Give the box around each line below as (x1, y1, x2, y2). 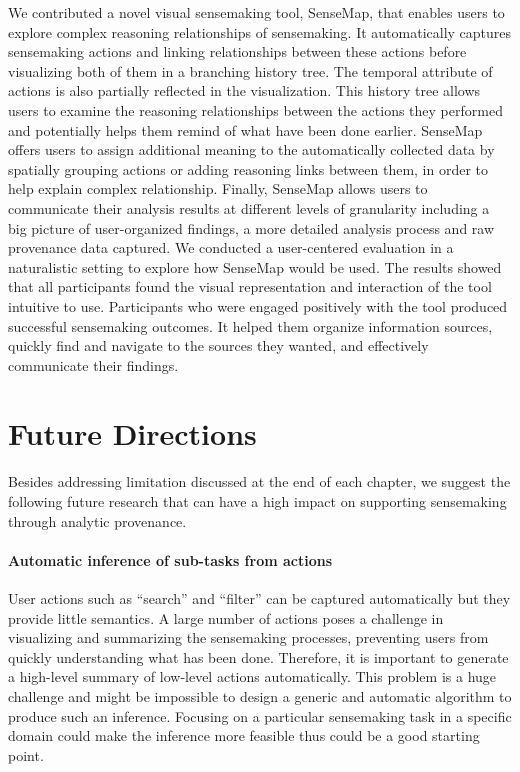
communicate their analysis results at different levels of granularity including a (8, 197, 490, 218)
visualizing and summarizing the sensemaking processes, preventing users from (8, 627, 489, 648)
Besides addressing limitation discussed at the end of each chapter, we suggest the (8, 471, 511, 492)
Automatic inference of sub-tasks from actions (8, 549, 333, 570)
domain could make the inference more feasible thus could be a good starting (8, 725, 480, 746)
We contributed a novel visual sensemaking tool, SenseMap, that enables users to (8, 2, 505, 22)
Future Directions (8, 413, 257, 454)
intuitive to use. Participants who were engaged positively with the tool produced (8, 295, 508, 316)
